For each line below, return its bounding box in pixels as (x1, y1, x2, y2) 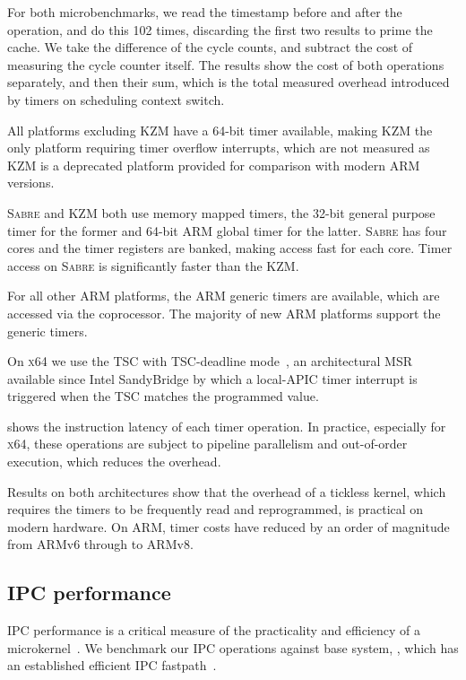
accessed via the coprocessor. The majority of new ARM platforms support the (7, 303, 441, 322)
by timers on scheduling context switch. (7, 90, 225, 109)
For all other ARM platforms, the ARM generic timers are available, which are (7, 286, 440, 305)
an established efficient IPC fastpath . (7, 656, 217, 675)
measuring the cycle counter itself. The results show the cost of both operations (7, 55, 444, 74)
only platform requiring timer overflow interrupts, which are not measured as (7, 138, 430, 157)
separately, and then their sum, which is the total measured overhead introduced (7, 73, 450, 92)
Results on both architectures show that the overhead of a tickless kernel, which (7, 482, 446, 501)
